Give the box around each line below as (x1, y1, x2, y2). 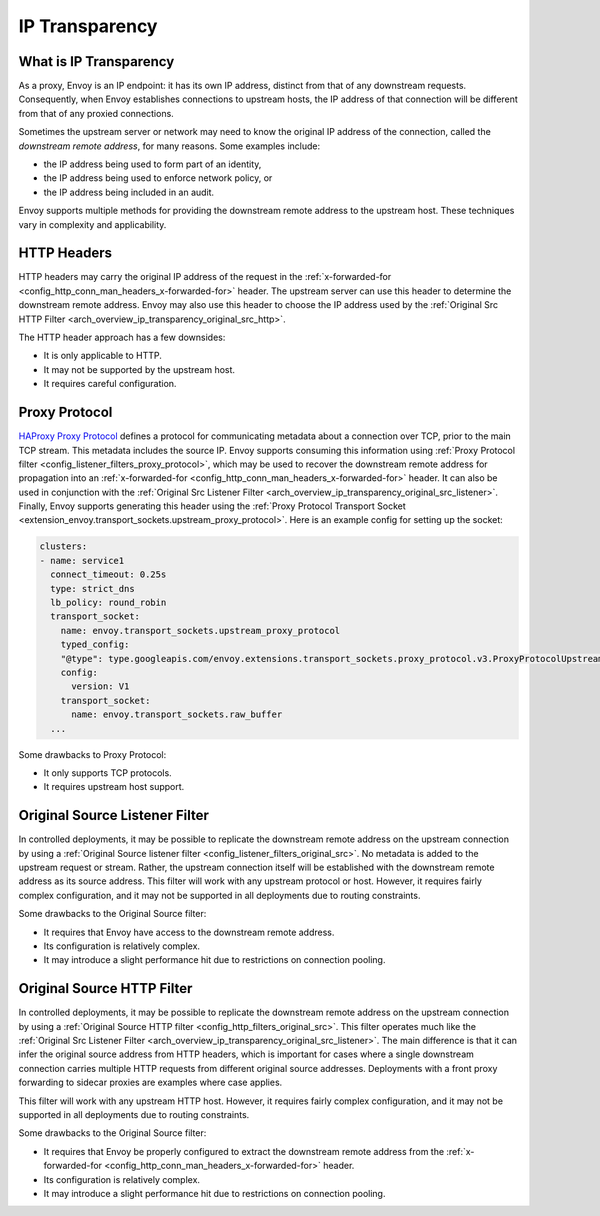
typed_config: (60, 639, 130, 650)
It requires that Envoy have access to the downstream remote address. (43, 926, 335, 938)
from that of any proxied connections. (18, 107, 174, 119)
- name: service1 (39, 555, 125, 566)
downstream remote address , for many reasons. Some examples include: (18, 140, 321, 152)
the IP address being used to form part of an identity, (43, 158, 262, 170)
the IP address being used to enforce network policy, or (43, 172, 273, 184)
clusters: (39, 541, 88, 552)
